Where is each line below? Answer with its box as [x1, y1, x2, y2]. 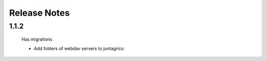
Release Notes [9, 7, 70, 18]
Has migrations [21, 36, 52, 42]
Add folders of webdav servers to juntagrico [34, 45, 124, 51]
